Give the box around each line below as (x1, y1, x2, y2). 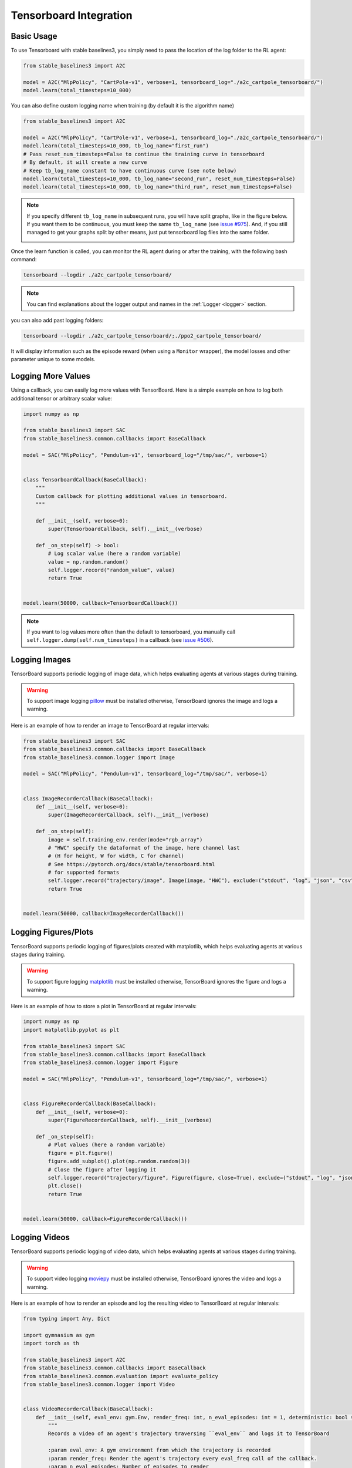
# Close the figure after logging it (48, 1166, 157, 1173)
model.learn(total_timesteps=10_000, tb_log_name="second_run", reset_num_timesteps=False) (23, 175, 296, 182)
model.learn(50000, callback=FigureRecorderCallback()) (23, 1216, 188, 1222)
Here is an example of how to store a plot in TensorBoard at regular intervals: (11, 1002, 197, 1009)
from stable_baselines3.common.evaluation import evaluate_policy (23, 1373, 218, 1379)
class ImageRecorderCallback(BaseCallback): (23, 795, 154, 802)
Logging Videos (11, 1233, 70, 1243)
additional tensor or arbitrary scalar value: (11, 395, 113, 402)
